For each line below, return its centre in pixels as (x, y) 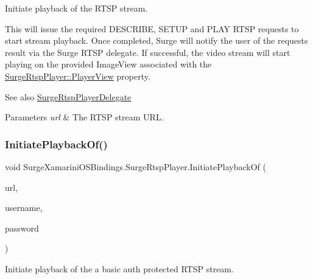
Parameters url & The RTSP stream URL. (84, 117)
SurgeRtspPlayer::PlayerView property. (78, 76)
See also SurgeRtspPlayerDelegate (68, 96)
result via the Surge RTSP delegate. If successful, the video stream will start (148, 52)
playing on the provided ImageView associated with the (108, 64)
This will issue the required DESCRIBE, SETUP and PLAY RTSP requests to (152, 28)
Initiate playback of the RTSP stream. (76, 8)
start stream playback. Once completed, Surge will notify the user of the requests (156, 40)
